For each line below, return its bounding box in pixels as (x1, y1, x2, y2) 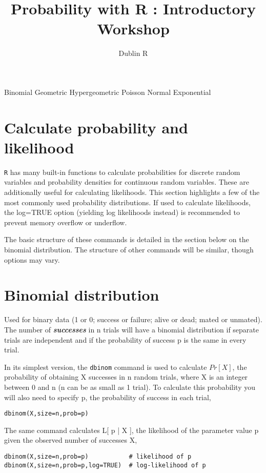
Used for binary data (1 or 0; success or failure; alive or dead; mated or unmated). (4, 314, 262, 325)
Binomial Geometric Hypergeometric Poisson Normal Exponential (4, 86, 211, 97)
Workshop (97, 18, 170, 39)
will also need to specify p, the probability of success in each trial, (4, 391, 211, 402)
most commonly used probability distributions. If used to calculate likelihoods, (4, 196, 251, 207)
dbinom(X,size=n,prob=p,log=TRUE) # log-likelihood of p (4, 461, 206, 469)
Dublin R (118, 48, 148, 58)
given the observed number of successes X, (4, 435, 137, 445)
